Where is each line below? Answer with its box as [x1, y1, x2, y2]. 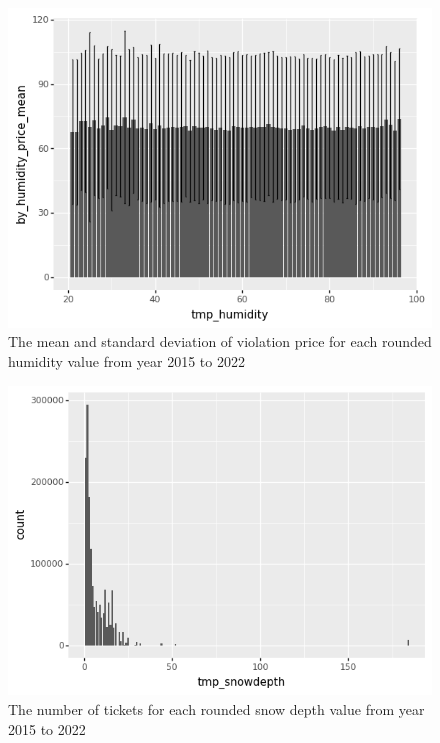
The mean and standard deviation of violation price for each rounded [8, 331, 432, 352]
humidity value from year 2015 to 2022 [8, 351, 245, 372]
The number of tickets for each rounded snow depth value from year [8, 698, 425, 719]
